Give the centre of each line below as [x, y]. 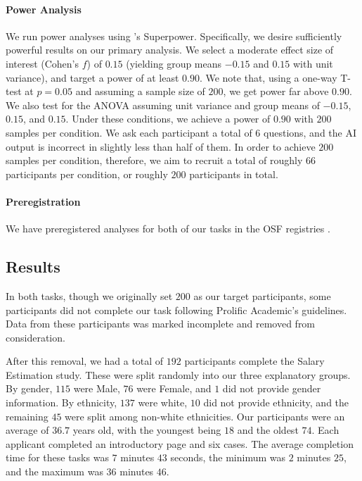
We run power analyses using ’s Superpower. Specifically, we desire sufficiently [174, 36]
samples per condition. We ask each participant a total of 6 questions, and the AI [181, 132]
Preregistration [43, 201]
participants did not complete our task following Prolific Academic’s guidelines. [176, 310]
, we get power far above [276, 91]
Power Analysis [44, 9]
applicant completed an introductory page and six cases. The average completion [180, 443]
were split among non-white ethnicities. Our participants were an [205, 416]
